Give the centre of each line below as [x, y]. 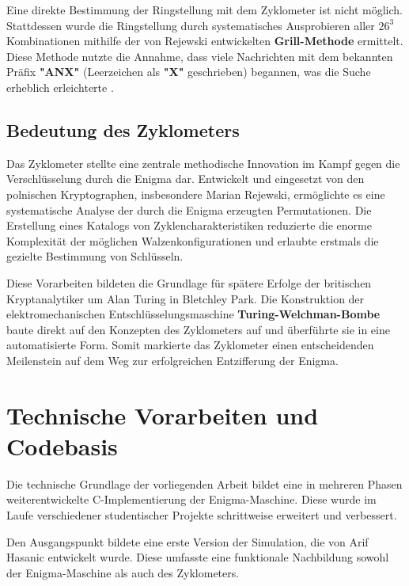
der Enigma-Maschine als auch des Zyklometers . [123, 572]
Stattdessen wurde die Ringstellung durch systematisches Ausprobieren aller [191, 25]
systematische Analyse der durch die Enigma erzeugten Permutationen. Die [189, 209]
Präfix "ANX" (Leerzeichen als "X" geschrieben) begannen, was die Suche [189, 72]
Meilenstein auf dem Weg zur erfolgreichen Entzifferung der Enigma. [172, 360]
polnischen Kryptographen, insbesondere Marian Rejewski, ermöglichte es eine [196, 194]
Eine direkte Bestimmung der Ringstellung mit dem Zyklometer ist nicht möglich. [205, 10]
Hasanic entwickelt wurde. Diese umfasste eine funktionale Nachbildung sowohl [198, 557]
